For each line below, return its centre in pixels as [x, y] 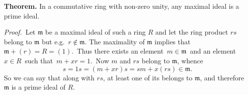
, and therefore [222, 77]
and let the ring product [192, 32]
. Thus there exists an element [118, 51]
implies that [173, 41]
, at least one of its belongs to [148, 77]
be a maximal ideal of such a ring [96, 32]
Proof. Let [20, 32]
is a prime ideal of [38, 87]
